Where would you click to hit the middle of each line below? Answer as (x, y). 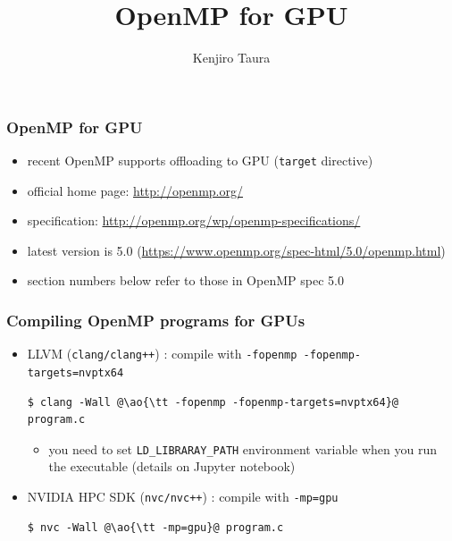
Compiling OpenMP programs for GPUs (156, 320)
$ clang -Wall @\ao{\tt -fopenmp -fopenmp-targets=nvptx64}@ (213, 402)
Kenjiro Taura (231, 58)
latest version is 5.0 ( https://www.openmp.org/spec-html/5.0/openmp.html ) (236, 250)
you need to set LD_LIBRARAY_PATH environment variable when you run (243, 448)
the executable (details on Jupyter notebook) (172, 466)
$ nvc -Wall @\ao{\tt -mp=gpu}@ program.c (155, 527)
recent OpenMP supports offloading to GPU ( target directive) (200, 161)
